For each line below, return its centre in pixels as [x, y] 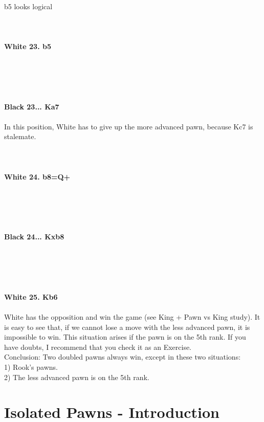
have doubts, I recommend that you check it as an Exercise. [98, 347]
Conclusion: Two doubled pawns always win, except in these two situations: [123, 357]
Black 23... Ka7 [32, 106]
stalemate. [20, 136]
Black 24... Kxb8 [34, 237]
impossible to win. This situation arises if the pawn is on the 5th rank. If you [125, 337]
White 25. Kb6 [31, 296]
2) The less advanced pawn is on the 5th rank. [77, 377]
